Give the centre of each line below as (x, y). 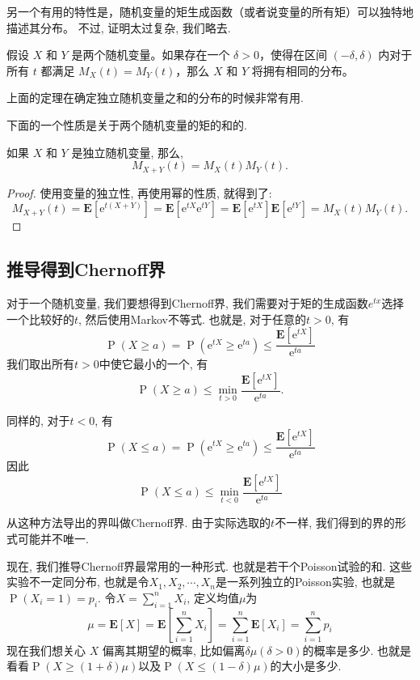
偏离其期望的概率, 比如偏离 (174, 650)
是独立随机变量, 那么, (127, 152)
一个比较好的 (40, 319)
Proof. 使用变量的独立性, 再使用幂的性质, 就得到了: (139, 192)
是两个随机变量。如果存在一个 (151, 55)
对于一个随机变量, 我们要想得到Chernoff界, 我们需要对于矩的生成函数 (187, 303)
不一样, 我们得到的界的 (335, 523)
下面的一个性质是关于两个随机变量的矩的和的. (127, 124)
